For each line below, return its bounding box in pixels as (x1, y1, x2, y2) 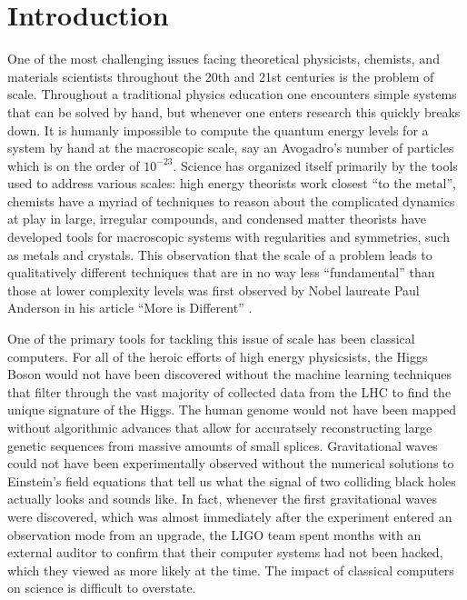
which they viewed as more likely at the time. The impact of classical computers (7, 560, 454, 579)
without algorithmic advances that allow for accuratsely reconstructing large (7, 418, 432, 436)
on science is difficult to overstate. (7, 578, 196, 597)
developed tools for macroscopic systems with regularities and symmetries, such (7, 227, 450, 246)
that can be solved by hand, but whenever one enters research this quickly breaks (7, 102, 461, 121)
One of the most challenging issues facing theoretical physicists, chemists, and (7, 49, 440, 68)
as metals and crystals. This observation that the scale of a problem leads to (7, 245, 432, 264)
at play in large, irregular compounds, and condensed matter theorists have (7, 209, 427, 228)
